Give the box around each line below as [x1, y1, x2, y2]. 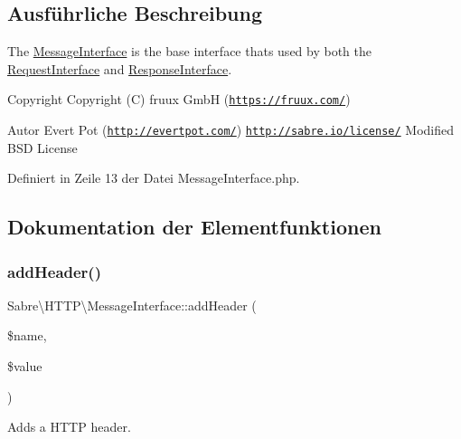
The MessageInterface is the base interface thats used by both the [7, 42, 372, 61]
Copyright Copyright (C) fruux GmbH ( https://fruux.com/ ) [7, 90, 351, 109]
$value [7, 357, 42, 376]
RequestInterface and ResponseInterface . [7, 59, 232, 78]
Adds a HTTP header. [7, 417, 131, 436]
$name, [7, 326, 47, 345]
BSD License [7, 138, 78, 157]
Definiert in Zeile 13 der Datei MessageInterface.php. [7, 168, 300, 187]
